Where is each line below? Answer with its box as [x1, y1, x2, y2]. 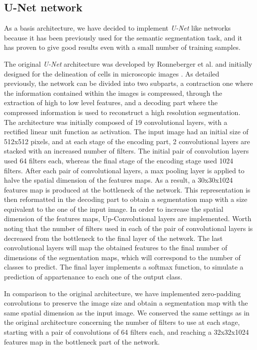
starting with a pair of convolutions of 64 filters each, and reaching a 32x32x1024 [4, 327, 249, 337]
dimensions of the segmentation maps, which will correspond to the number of [4, 252, 241, 262]
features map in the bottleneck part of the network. [4, 336, 160, 347]
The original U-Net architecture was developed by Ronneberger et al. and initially [4, 58, 253, 69]
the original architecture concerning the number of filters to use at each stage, [4, 317, 240, 327]
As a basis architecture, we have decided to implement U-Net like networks [4, 23, 231, 33]
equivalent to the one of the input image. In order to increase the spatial [4, 203, 223, 214]
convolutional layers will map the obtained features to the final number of [4, 242, 227, 253]
